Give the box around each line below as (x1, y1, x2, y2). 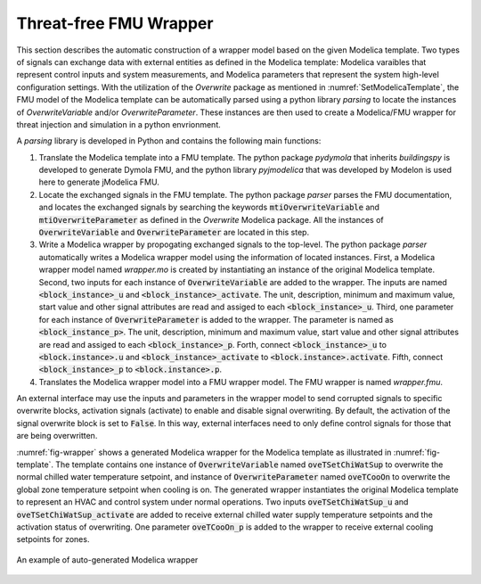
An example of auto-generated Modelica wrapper (16, 554, 199, 565)
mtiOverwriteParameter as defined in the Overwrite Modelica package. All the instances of (38, 214, 384, 225)
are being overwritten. (16, 431, 98, 441)
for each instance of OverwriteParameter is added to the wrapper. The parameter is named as (38, 314, 394, 325)
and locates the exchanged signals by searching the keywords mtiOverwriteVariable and (38, 202, 380, 213)
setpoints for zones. (16, 534, 90, 545)
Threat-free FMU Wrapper (16, 13, 214, 33)
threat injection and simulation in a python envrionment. (16, 119, 222, 129)
